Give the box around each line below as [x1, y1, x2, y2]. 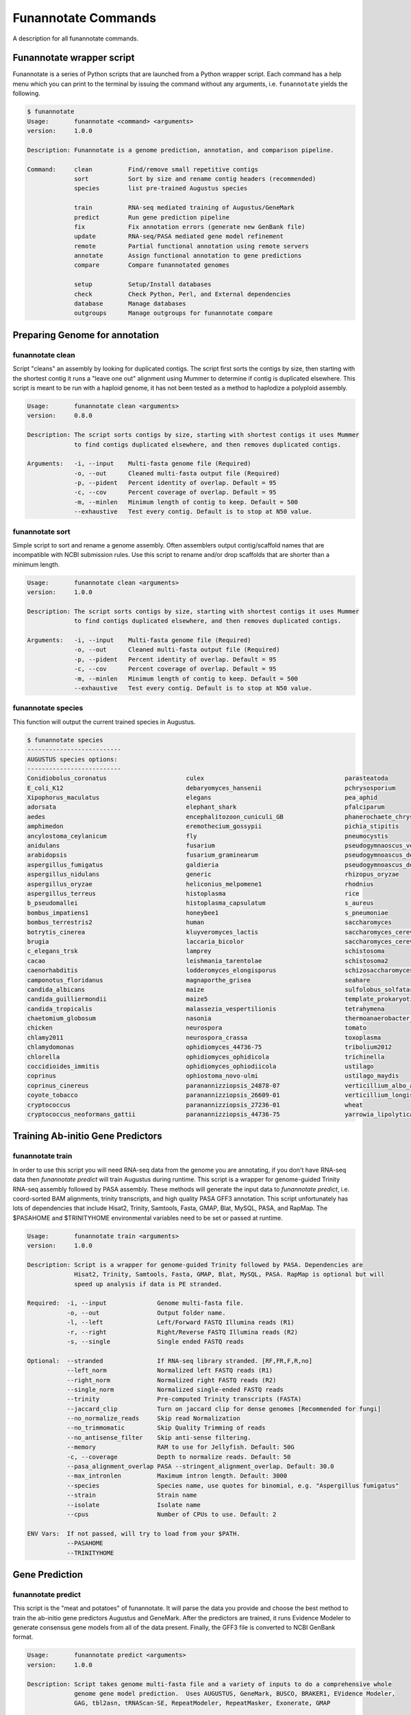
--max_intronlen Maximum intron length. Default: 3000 [66, 1472, 288, 1480]
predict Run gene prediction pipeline [74, 213, 229, 221]
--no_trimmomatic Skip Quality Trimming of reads [66, 1424, 266, 1432]
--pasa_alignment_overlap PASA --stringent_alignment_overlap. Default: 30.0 [66, 1463, 335, 1471]
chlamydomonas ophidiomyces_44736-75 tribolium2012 [27, 1043, 392, 1051]
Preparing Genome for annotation [12, 329, 160, 341]
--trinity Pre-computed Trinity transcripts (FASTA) [66, 1395, 302, 1403]
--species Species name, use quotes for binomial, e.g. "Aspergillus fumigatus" [66, 1482, 399, 1489]
